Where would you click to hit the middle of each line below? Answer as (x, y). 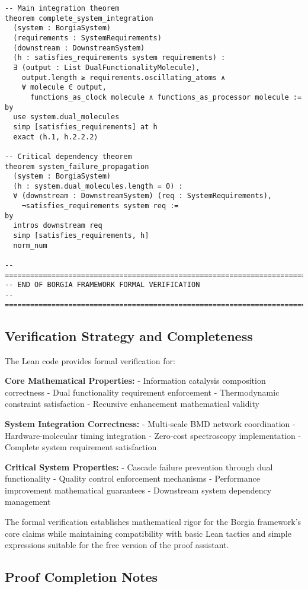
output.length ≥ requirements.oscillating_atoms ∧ (123, 77)
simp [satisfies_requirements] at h (85, 127)
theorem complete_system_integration (79, 18)
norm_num (30, 245)
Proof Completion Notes (81, 577)
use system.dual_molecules (66, 117)
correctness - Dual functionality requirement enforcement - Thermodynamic (142, 392)
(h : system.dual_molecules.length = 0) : (98, 186)
